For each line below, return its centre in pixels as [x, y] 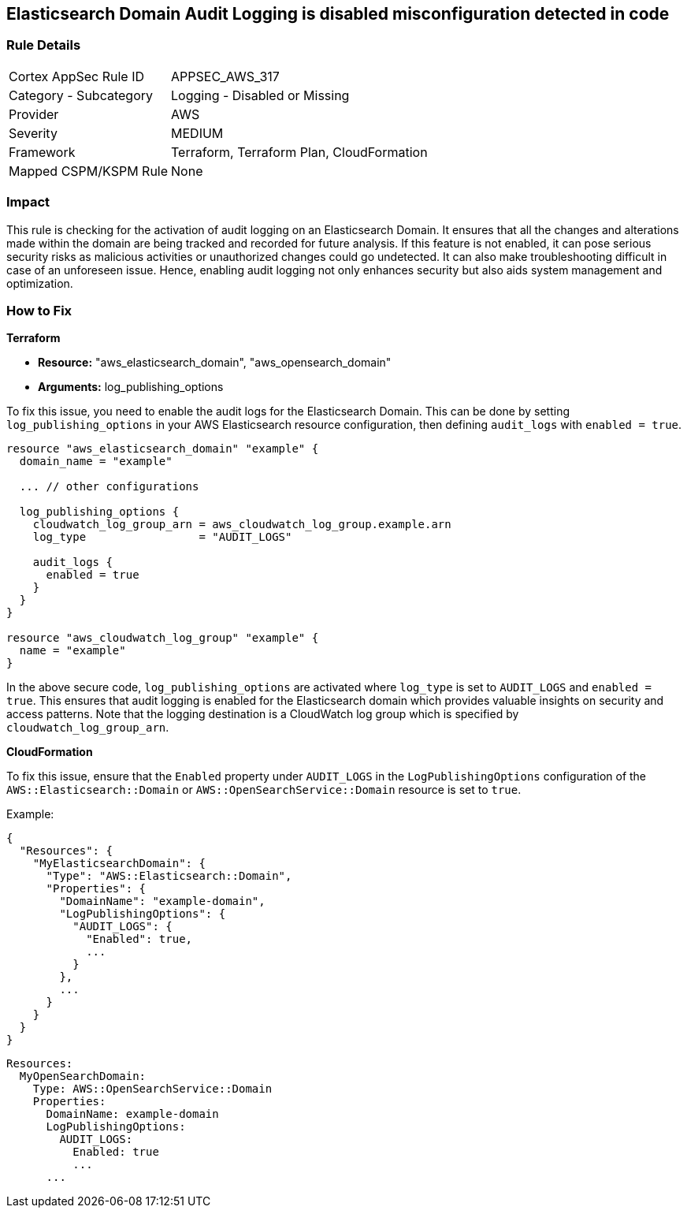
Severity [33, 133]
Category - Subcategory [81, 95]
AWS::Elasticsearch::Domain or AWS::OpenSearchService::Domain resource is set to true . [264, 790]
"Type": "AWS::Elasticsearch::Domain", [169, 876]
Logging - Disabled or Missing [260, 95]
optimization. [40, 283]
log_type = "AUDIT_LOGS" [162, 537]
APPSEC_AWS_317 [225, 76]
